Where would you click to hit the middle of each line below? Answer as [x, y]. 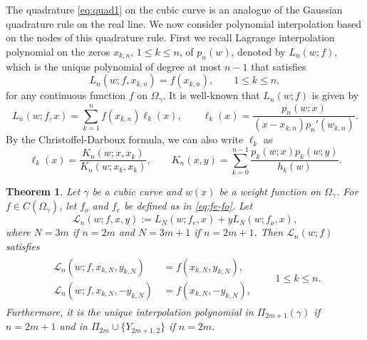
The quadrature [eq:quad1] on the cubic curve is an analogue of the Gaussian [174, 9]
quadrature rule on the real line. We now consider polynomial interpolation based [183, 23]
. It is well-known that [211, 95]
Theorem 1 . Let [43, 191]
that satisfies [279, 66]
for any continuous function [66, 95]
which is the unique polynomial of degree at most [114, 66]
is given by [335, 95]
